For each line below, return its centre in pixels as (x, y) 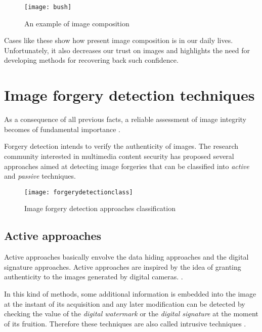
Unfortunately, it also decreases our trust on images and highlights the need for (127, 50)
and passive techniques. (40, 176)
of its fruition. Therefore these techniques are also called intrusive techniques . (125, 323)
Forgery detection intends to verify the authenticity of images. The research (121, 146)
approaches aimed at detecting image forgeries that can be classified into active (127, 166)
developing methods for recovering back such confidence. (91, 60)
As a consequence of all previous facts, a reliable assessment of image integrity (125, 119)
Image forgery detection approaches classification (100, 208)
